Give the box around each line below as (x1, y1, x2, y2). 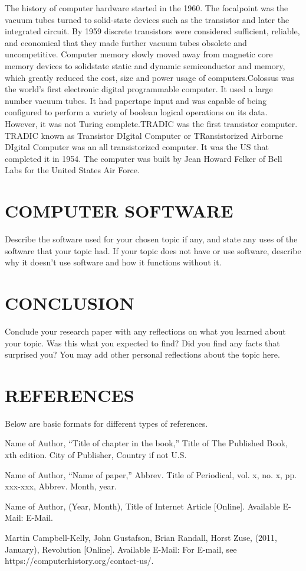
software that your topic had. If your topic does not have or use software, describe (5, 244, 301, 257)
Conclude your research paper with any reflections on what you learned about (5, 325, 286, 337)
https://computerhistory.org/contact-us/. (5, 554, 154, 567)
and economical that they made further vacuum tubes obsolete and (5, 36, 247, 48)
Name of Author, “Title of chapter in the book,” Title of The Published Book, (5, 437, 288, 449)
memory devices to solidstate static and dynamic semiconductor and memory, (5, 59, 285, 72)
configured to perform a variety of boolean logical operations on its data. (5, 106, 268, 118)
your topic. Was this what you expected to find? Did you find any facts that (5, 336, 280, 349)
